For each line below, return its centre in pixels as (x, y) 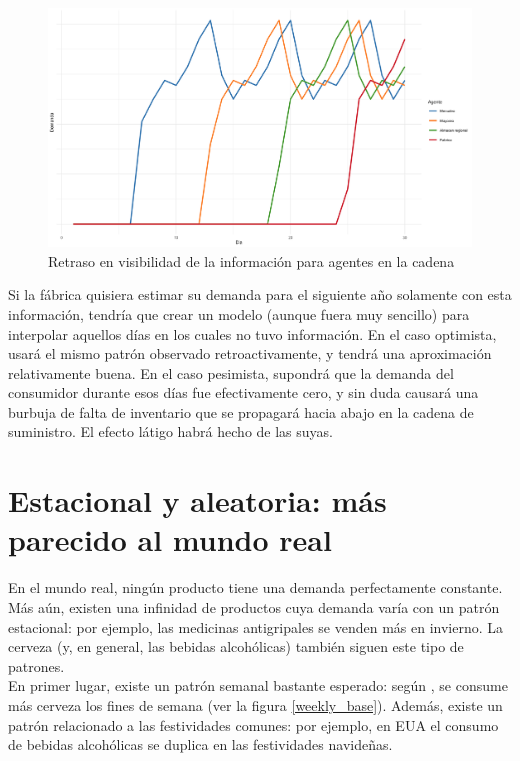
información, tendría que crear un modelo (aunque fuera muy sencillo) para (239, 313)
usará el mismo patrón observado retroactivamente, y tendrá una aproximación (250, 353)
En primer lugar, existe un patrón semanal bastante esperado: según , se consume (258, 685)
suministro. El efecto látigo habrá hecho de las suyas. (170, 431)
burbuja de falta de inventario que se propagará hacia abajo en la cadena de (241, 411)
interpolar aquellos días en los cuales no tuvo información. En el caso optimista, (252, 333)
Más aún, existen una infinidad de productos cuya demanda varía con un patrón (254, 606)
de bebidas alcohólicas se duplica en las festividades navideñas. (200, 744)
